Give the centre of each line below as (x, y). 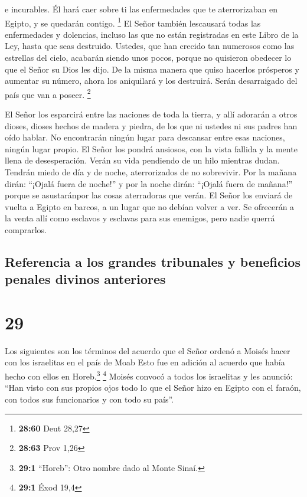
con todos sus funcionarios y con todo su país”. (89, 399)
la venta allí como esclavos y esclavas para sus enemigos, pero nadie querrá (140, 218)
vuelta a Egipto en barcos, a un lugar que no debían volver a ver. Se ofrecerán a (150, 206)
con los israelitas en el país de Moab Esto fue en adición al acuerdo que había (145, 362)
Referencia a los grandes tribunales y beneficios (153, 261)
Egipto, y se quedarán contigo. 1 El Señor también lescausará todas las (133, 22)
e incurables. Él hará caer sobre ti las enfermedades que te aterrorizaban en (141, 9)
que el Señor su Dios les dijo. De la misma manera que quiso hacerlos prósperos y (152, 69)
